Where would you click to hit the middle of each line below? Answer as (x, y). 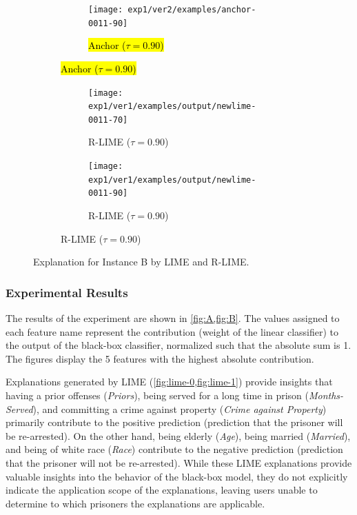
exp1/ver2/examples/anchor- (192, 10)
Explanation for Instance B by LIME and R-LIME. (141, 262)
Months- (326, 395)
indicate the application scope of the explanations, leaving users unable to (162, 490)
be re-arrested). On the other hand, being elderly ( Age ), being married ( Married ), (178, 435)
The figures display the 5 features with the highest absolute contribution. (160, 358)
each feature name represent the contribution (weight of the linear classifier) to (172, 331)
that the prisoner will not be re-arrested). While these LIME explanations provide (179, 462)
